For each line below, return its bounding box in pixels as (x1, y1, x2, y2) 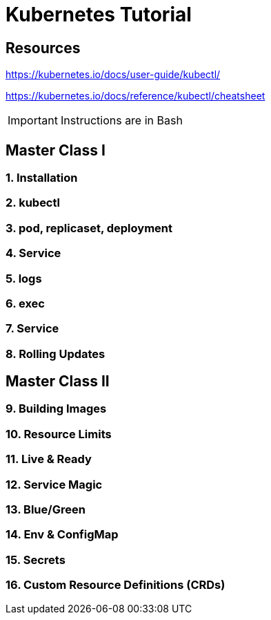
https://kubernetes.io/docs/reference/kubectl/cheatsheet (6, 90, 265, 102)
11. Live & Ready (6, 452, 92, 467)
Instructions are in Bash (60, 113, 183, 128)
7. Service (6, 321, 59, 336)
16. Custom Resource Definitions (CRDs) (6, 578, 225, 592)
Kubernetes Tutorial (6, 3, 192, 26)
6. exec (6, 296, 45, 310)
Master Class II (6, 373, 110, 391)
